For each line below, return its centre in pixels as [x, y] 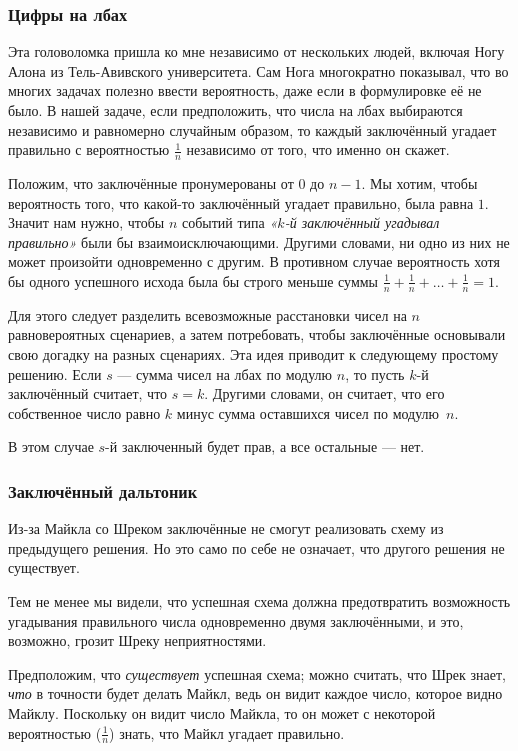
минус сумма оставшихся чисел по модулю [308, 412]
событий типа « [229, 222]
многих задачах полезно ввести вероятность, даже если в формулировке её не [245, 90]
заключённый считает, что [88, 393]
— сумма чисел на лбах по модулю [225, 373]
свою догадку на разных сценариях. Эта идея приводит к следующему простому [253, 354]
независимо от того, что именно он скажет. [318, 149]
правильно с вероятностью [89, 149]
